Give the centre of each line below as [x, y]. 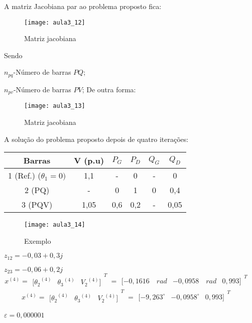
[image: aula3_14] [55, 225]
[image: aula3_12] [55, 22]
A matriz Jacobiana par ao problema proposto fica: [83, 6]
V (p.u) [89, 160]
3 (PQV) [37, 205]
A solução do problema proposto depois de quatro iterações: [96, 139]
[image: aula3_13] [55, 106]
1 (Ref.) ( [25, 176]
